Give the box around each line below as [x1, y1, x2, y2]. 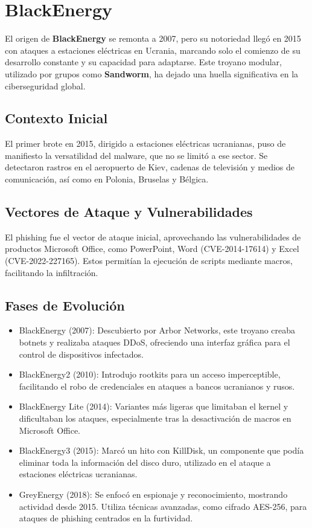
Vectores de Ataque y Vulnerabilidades [5, 202, 253, 221]
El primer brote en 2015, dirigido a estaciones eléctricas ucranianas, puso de [5, 137, 286, 150]
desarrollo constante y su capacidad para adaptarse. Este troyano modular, [5, 56, 282, 68]
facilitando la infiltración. [5, 266, 98, 278]
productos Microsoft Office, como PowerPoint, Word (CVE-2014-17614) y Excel [5, 242, 299, 255]
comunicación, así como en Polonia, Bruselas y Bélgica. [5, 173, 209, 185]
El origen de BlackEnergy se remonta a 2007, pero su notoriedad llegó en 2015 [5, 32, 301, 45]
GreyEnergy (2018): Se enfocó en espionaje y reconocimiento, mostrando [19, 488, 288, 500]
